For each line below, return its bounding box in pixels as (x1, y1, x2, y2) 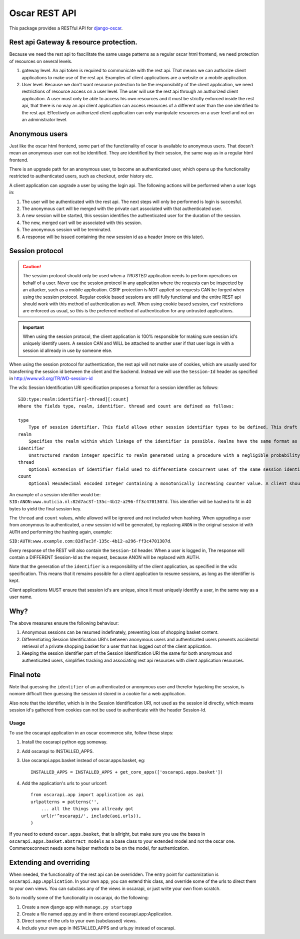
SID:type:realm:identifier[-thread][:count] (18, 396, 129, 402)
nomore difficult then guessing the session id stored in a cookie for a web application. (9, 691, 186, 697)
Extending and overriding (9, 858, 90, 867)
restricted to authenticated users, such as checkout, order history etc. (9, 173, 153, 179)
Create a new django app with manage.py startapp (21, 904, 132, 910)
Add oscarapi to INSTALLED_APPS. (21, 748, 94, 754)
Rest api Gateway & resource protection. (9, 38, 137, 47)
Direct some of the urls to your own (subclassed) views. (21, 918, 137, 924)
